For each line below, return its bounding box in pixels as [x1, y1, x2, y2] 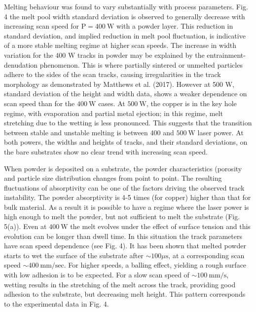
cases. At [98, 98, 125, 108]
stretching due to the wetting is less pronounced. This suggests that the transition [4, 117, 252, 128]
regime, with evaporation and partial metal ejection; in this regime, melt [4, 108, 223, 118]
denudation [4, 59, 38, 70]
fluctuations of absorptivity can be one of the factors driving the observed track [4, 182, 245, 193]
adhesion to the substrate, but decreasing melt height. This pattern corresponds [4, 289, 246, 299]
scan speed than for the [4, 98, 75, 108]
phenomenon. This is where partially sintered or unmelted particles [39, 59, 243, 70]
